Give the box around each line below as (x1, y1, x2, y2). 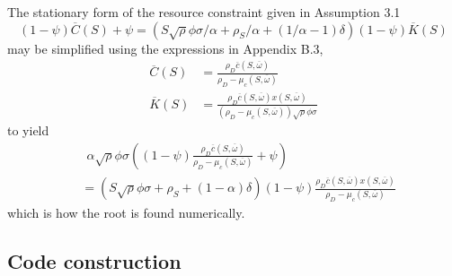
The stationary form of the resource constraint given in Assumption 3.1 (7, 3, 401, 21)
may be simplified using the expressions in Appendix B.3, (7, 39, 323, 57)
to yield (7, 121, 49, 140)
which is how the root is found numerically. (7, 203, 245, 222)
